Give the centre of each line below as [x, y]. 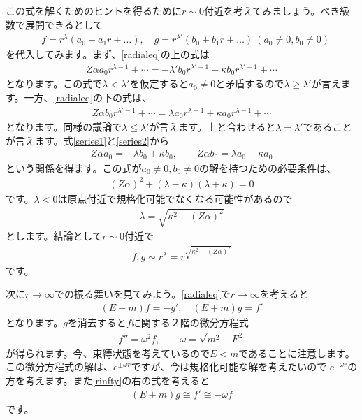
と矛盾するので [250, 84]
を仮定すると [159, 84]
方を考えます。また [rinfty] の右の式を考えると [108, 380]
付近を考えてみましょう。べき [272, 10]
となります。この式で [54, 84]
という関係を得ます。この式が [74, 167]
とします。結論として [54, 236]
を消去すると [97, 322]
